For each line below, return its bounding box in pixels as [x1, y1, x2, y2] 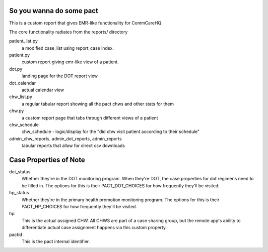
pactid [9, 232, 22, 238]
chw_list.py [9, 94, 32, 100]
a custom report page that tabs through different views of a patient [21, 115, 158, 121]
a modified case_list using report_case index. [21, 45, 114, 51]
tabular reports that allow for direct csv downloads [21, 142, 125, 149]
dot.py [9, 66, 22, 72]
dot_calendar [9, 80, 36, 86]
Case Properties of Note [9, 155, 85, 164]
